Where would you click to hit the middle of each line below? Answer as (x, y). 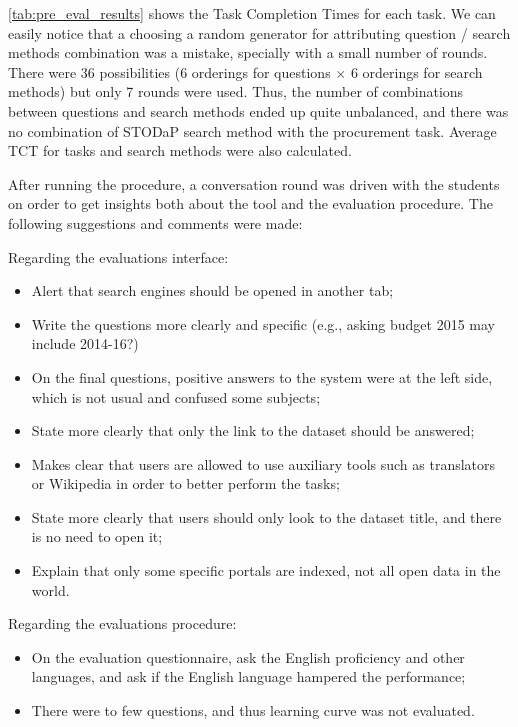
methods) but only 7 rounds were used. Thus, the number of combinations (236, 91)
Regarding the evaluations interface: (118, 256)
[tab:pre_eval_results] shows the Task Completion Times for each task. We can (252, 13)
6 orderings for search (416, 71)
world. (50, 589)
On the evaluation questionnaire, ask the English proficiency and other (248, 656)
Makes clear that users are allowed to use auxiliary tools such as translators (263, 463)
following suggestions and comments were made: (155, 222)
